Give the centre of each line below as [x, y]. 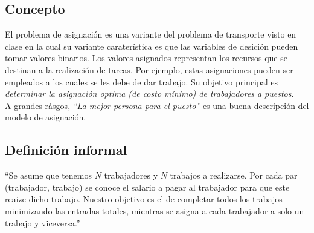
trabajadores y [131, 175]
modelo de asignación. [46, 117]
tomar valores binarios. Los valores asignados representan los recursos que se [146, 58]
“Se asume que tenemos [49, 175]
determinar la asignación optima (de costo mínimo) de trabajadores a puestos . [149, 94]
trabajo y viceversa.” [43, 222]
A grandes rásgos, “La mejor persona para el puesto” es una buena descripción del [157, 105]
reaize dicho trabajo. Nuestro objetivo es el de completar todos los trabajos [144, 199]
